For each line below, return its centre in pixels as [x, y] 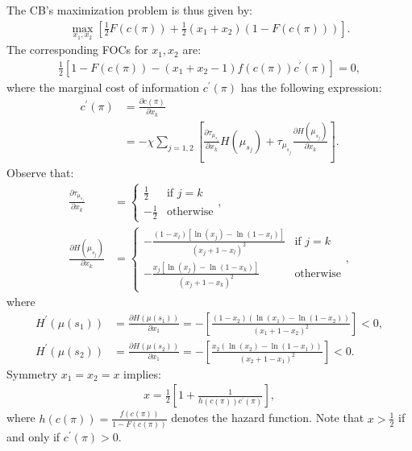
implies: [142, 373]
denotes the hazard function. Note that [268, 418]
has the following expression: [311, 87]
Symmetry [32, 373]
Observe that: [40, 173]
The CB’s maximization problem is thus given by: [129, 10]
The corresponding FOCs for [77, 50]
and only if [33, 436]
